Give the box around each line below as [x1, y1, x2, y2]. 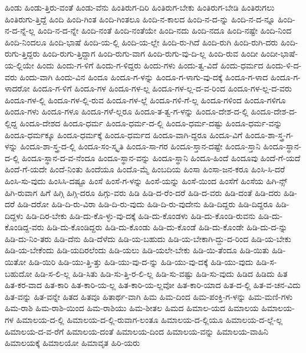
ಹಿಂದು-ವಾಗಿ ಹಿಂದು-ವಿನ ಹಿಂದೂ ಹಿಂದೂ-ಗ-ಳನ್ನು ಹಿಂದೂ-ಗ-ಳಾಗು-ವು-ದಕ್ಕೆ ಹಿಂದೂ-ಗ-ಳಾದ [19, 70, 268, 83]
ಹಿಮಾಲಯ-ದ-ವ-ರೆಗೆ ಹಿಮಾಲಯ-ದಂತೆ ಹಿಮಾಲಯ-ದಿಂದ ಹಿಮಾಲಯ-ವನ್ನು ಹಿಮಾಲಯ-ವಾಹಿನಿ [5, 325, 269, 337]
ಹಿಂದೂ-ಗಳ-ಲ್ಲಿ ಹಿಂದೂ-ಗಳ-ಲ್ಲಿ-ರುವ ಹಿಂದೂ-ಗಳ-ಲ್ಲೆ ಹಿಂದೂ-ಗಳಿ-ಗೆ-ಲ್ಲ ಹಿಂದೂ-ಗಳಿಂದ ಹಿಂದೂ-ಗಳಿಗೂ [5, 93, 286, 106]
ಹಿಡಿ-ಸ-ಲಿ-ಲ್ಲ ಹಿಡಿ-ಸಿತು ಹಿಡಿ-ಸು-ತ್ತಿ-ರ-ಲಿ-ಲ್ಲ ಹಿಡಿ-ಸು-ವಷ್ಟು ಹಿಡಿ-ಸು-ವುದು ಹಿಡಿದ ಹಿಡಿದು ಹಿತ [34, 267, 288, 279]
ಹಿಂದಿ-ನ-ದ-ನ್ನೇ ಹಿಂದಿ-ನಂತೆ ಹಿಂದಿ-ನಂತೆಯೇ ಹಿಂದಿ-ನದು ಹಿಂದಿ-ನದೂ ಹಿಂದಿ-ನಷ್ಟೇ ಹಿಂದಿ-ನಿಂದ [37, 24, 292, 37]
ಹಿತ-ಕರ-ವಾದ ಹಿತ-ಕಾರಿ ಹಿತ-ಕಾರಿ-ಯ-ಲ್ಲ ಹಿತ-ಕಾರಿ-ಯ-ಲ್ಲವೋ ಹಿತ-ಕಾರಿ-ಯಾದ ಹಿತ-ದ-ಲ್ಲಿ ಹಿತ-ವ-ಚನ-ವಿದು [5, 279, 301, 291]
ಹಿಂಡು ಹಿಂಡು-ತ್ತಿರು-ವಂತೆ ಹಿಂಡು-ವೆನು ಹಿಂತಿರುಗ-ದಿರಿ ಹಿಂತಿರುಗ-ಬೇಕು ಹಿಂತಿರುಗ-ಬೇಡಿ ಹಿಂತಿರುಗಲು [5, 1, 275, 13]
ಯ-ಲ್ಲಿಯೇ [5, 58, 34, 71]
